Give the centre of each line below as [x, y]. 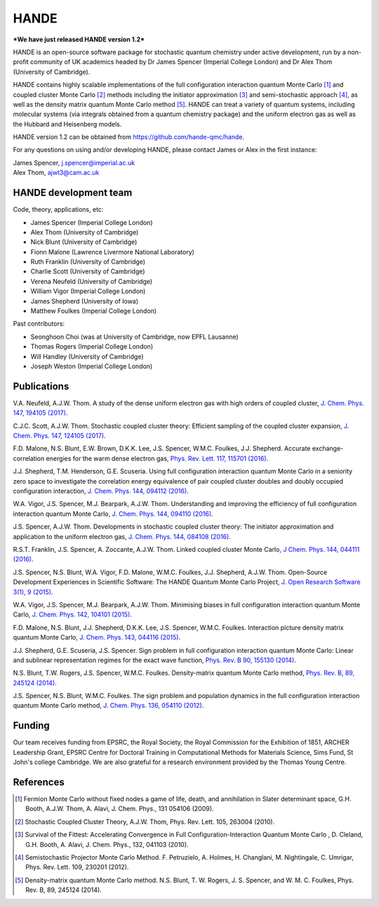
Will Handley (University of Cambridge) [87, 356]
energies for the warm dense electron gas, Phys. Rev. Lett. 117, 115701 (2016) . [157, 458]
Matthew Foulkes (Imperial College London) [94, 311]
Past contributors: [39, 324]
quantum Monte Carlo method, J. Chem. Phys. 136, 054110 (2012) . [108, 706]
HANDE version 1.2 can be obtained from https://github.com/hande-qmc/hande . [129, 137]
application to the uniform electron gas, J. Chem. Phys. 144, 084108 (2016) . [122, 536]
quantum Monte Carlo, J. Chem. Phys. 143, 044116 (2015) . [97, 638]
